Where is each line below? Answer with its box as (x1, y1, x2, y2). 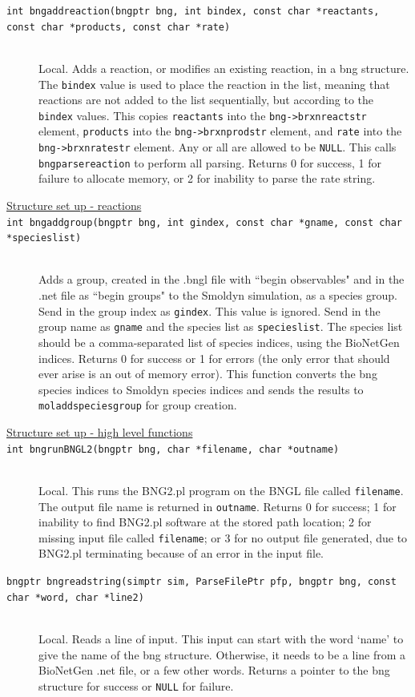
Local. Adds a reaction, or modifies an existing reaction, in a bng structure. (38, 59, 409, 76)
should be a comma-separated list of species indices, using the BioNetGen (38, 333, 400, 350)
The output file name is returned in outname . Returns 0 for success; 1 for (38, 498, 397, 514)
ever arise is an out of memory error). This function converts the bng (38, 365, 377, 382)
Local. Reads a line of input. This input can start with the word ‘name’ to (38, 630, 404, 647)
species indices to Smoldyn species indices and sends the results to (38, 381, 364, 397)
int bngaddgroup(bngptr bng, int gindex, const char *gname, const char (6, 216, 402, 228)
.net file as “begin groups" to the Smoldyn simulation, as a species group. (38, 287, 397, 304)
